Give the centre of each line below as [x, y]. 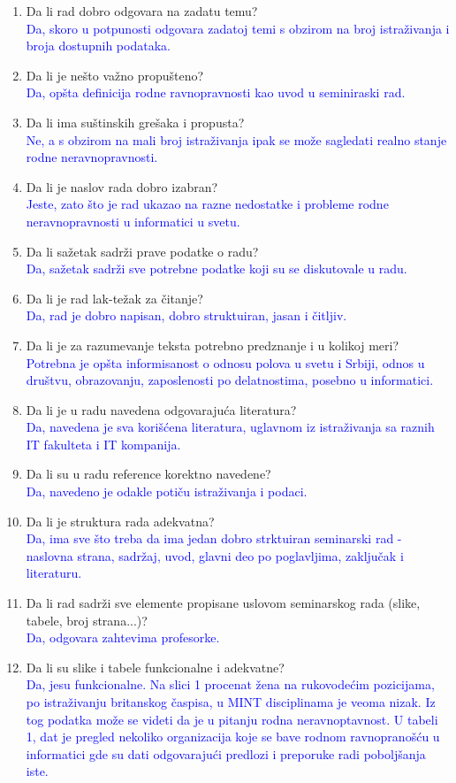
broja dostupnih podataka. [98, 46]
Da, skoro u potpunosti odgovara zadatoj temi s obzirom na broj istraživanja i [238, 28]
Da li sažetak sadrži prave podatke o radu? [142, 251]
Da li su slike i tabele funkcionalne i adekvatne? [155, 667]
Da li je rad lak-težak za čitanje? [114, 298]
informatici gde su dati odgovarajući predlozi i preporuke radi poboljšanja [226, 753]
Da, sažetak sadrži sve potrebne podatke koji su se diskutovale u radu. [217, 269]
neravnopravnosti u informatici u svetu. [133, 221]
